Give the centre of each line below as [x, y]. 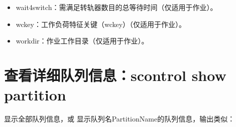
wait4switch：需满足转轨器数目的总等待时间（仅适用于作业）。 [116, 7]
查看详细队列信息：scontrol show [115, 75]
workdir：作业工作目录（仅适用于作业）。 [82, 41]
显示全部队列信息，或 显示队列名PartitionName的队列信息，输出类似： [120, 119]
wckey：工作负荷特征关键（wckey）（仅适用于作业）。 [101, 24]
